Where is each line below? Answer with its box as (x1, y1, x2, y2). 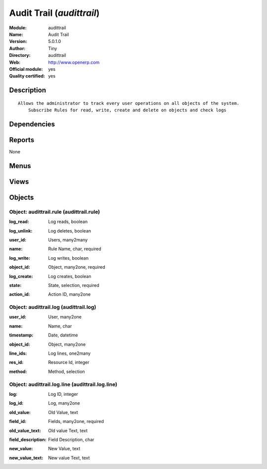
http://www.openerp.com (48, 59, 100, 65)
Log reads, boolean (48, 219, 88, 225)
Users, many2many (48, 236, 88, 242)
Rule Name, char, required (48, 246, 101, 252)
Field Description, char (48, 436, 94, 442)
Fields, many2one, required (48, 419, 104, 424)
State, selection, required (48, 282, 99, 288)
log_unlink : (9, 228, 33, 234)
